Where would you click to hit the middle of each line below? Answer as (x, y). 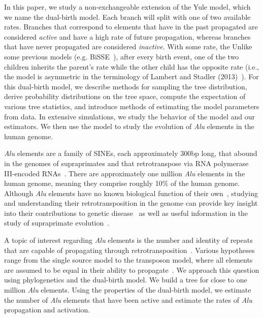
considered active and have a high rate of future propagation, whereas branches (127, 36)
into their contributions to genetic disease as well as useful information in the (126, 213)
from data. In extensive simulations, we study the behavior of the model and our (129, 116)
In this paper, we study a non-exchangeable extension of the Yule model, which (127, 7)
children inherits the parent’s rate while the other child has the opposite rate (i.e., (132, 66)
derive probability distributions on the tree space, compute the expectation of (125, 96)
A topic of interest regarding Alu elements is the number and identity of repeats (128, 240)
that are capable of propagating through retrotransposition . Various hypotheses (129, 250)
